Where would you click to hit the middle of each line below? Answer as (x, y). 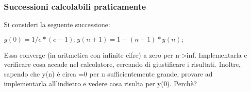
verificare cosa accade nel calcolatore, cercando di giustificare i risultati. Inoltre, (122, 64)
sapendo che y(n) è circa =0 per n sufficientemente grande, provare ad (108, 74)
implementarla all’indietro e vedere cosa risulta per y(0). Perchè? (100, 83)
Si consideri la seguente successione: (57, 24)
